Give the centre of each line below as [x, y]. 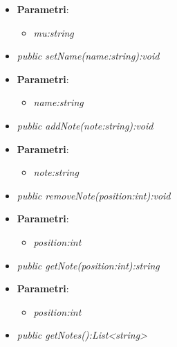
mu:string [54, 32]
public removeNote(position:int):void [94, 195]
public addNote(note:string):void [85, 125]
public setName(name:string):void [88, 56]
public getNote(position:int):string [88, 265]
